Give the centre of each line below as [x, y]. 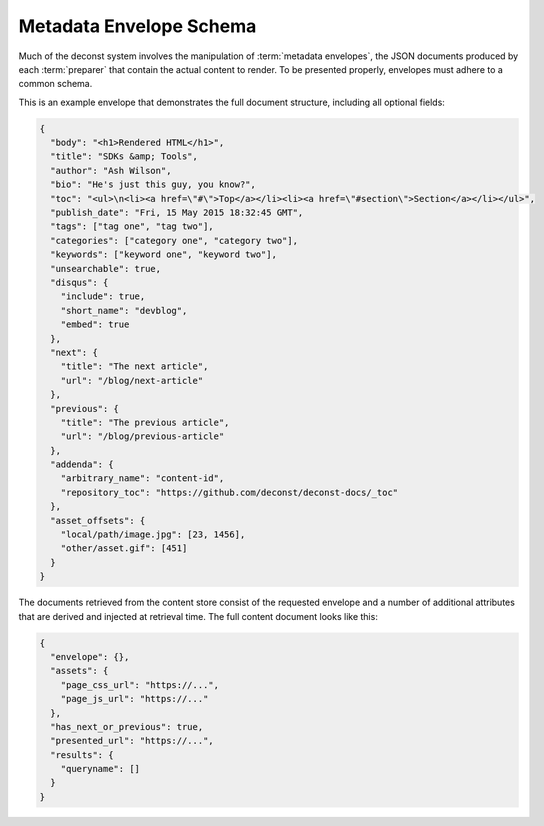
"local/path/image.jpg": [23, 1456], [153, 534]
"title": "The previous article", [145, 422]
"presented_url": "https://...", [132, 741]
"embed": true [95, 324]
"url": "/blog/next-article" [132, 380]
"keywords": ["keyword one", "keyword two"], [163, 254]
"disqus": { [79, 282]
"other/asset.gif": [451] [124, 548]
